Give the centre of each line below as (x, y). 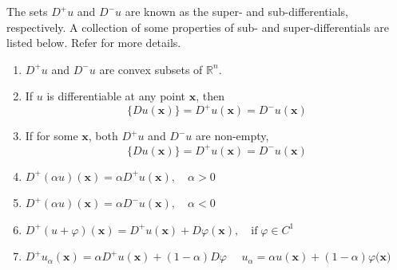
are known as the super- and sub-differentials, (236, 11)
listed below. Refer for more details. (94, 43)
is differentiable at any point (116, 96)
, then (210, 96)
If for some (52, 136)
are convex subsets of (151, 69)
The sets (27, 11)
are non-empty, (232, 136)
